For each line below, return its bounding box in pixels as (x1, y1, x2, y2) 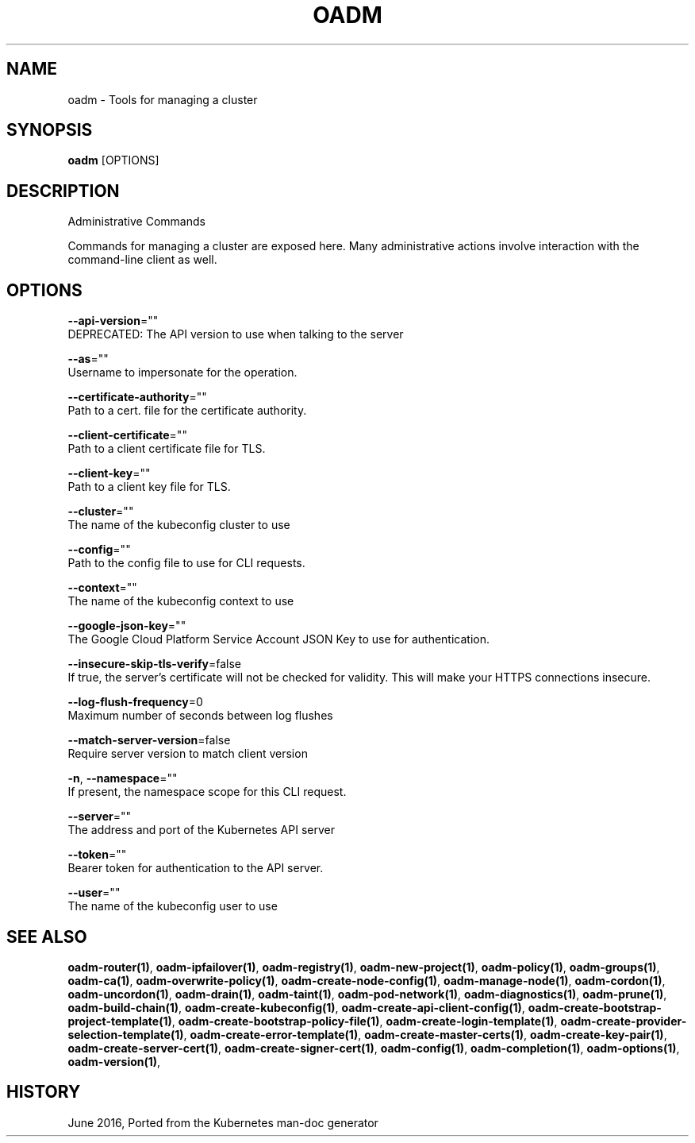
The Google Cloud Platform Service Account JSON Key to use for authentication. (67, 632, 490, 647)
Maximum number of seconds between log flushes (67, 709, 333, 723)
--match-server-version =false (67, 733, 231, 747)
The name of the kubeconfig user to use (67, 899, 278, 913)
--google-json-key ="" (67, 619, 186, 633)
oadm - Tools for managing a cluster (67, 92, 258, 106)
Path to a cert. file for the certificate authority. (67, 404, 307, 418)
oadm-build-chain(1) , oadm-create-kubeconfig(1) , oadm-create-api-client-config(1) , (67, 1000, 525, 1014)
